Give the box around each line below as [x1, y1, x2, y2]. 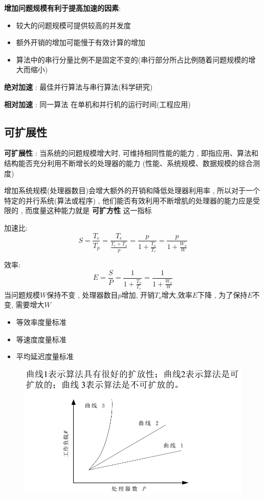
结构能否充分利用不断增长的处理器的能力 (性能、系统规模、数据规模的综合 [4, 157, 253, 168]
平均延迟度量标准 [16, 351, 74, 362]
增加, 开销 [121, 289, 155, 300]
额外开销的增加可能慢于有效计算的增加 [16, 37, 145, 48]
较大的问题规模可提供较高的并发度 [16, 19, 131, 30]
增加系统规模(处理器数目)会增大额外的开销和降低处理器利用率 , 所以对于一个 [4, 185, 260, 196]
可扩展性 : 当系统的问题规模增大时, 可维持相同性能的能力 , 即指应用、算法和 [4, 148, 258, 158]
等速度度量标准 [16, 334, 67, 344]
